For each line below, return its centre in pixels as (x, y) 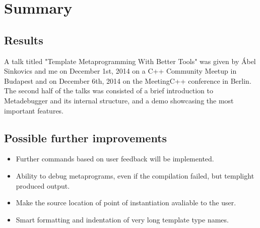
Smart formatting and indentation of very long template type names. (122, 219)
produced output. (43, 185)
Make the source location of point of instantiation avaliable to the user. (126, 203)
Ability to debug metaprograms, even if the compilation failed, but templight (135, 175)
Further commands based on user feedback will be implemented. (115, 159)
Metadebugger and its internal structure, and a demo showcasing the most (119, 100)
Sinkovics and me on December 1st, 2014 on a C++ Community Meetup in (120, 71)
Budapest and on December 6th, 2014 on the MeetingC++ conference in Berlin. (128, 80)
